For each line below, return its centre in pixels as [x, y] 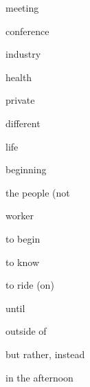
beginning [26, 169]
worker [20, 215]
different [23, 123]
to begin [23, 238]
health [19, 77]
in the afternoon [40, 377]
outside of [26, 331]
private [20, 100]
